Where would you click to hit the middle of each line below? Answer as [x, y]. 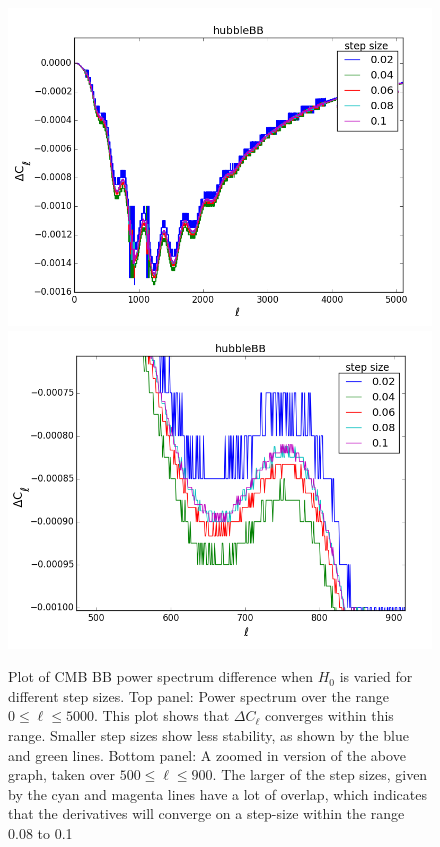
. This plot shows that [161, 715]
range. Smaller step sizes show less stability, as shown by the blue [208, 734]
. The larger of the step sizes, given [320, 774]
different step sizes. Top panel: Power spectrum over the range [198, 695]
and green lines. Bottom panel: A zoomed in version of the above [207, 754]
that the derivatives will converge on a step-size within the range [206, 813]
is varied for [376, 676]
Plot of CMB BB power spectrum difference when [161, 676]
